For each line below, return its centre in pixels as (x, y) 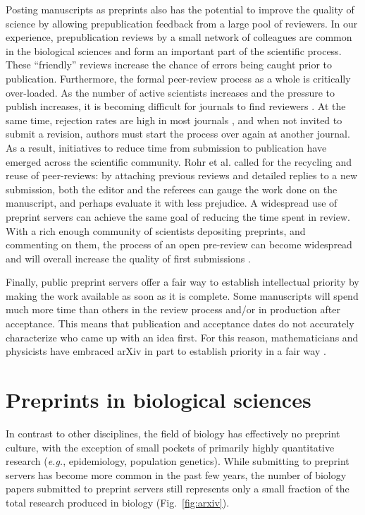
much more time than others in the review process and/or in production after (173, 309)
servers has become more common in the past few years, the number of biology (176, 474)
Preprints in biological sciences (159, 400)
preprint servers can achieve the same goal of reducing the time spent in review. (178, 216)
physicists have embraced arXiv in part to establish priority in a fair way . (166, 351)
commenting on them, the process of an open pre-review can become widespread (179, 244)
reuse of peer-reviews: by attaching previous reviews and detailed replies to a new (182, 175)
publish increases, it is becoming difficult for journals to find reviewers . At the (176, 106)
